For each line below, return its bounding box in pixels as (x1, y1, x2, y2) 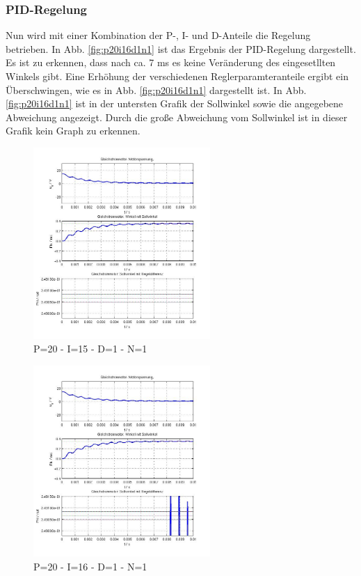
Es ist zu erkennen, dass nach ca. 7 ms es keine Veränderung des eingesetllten (6, 55, 336, 70)
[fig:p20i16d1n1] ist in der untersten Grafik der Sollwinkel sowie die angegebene (6, 96, 344, 111)
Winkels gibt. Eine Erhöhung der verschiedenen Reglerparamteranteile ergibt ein (6, 69, 348, 83)
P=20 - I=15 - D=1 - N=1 (33, 341, 147, 356)
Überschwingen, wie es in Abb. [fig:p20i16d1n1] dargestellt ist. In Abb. (6, 82, 307, 97)
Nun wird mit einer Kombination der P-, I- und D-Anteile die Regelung (6, 28, 311, 42)
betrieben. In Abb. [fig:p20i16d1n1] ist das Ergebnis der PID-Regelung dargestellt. (6, 41, 356, 56)
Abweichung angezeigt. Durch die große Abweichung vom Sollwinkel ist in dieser (6, 109, 348, 124)
